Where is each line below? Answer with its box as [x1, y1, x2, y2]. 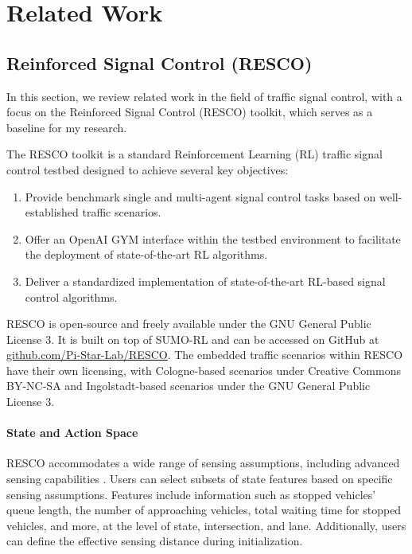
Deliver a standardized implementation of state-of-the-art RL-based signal [25, 272, 386, 289]
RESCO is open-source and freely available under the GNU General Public [6, 315, 371, 332]
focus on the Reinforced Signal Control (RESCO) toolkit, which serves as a [6, 103, 373, 120]
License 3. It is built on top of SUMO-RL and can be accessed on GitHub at [6, 330, 379, 347]
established [25, 204, 79, 220]
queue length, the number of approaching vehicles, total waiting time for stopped [6, 501, 402, 518]
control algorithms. [25, 288, 118, 305]
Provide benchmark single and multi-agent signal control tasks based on [25, 188, 376, 205]
